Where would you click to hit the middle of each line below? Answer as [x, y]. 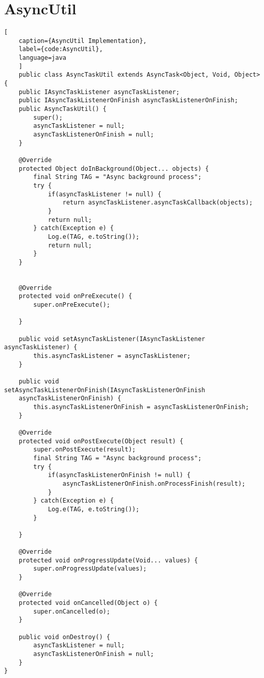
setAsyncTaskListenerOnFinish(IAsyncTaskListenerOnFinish [105, 390]
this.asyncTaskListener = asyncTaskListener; [112, 356]
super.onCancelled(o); [72, 611]
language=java [42, 58]
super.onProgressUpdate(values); [90, 569]
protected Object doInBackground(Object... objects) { [114, 168]
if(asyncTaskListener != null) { [104, 194]
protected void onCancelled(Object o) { [88, 603]
